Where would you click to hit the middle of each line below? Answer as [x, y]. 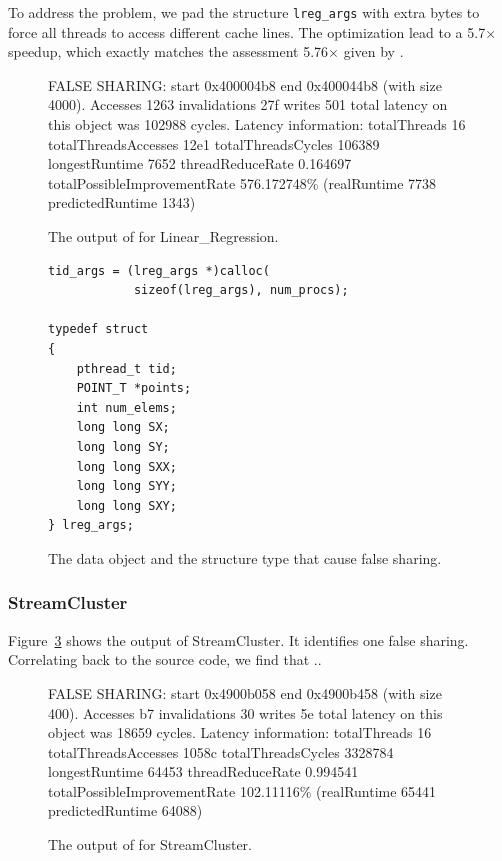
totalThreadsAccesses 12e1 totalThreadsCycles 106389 [214, 143]
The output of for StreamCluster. [150, 844]
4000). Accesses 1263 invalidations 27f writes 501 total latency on [248, 104]
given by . [373, 51]
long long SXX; [126, 466]
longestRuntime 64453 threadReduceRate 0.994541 [203, 771]
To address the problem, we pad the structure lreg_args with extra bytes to [244, 12]
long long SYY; [126, 486]
